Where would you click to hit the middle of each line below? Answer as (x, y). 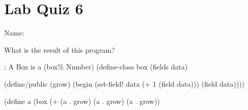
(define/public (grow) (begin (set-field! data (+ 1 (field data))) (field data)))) (125, 83)
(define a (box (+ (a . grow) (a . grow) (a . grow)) (82, 101)
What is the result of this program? (59, 49)
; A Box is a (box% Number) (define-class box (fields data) (96, 67)
